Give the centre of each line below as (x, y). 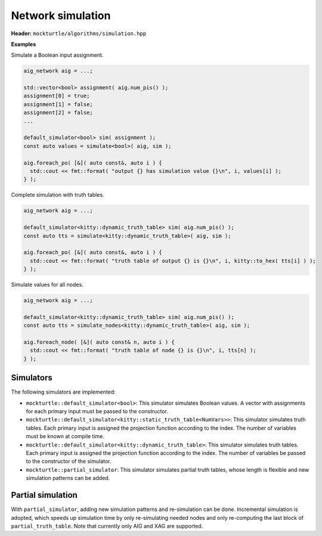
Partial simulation (44, 495)
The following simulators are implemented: (63, 392)
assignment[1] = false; (58, 104)
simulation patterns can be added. (68, 478)
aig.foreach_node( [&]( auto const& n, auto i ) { (99, 342)
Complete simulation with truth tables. (58, 195)
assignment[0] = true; (57, 96)
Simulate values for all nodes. (47, 285)
